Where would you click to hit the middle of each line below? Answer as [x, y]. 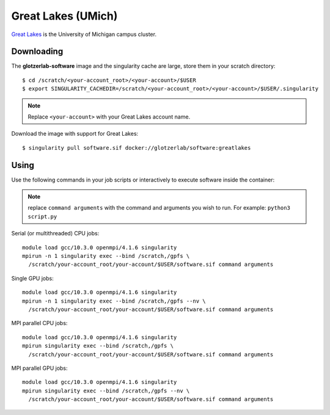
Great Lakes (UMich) [64, 16]
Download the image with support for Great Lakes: [75, 134]
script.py [42, 216]
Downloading [37, 52]
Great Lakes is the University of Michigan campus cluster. [84, 34]
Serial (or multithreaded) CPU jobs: [55, 233]
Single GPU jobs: [33, 278]
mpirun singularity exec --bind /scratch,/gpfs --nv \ [106, 391]
